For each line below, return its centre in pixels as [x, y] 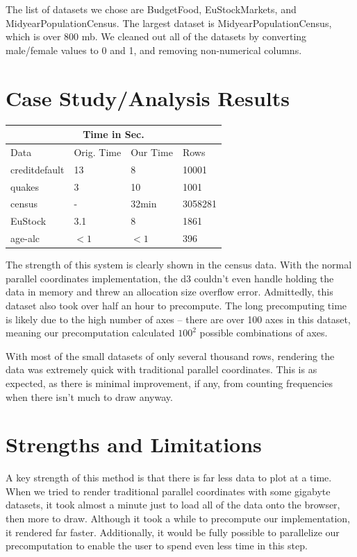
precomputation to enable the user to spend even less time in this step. [157, 546]
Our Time [152, 152]
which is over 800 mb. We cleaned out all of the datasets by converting [156, 36]
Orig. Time [98, 152]
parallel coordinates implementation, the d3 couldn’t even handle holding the [170, 278]
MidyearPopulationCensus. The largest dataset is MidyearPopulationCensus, [169, 23]
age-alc [25, 238]
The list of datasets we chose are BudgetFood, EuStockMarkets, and [151, 9]
